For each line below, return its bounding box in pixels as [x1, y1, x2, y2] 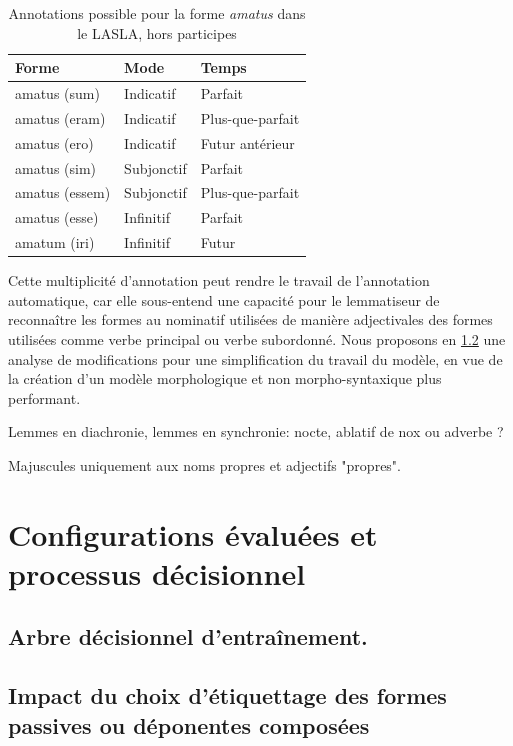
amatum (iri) [15, 232, 95, 253]
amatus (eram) [15, 107, 106, 128]
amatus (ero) [15, 132, 94, 153]
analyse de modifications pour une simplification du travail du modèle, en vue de [8, 348, 503, 369]
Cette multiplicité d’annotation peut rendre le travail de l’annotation [8, 270, 430, 291]
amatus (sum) [15, 83, 100, 104]
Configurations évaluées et [8, 513, 378, 554]
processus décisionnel [8, 552, 306, 593]
